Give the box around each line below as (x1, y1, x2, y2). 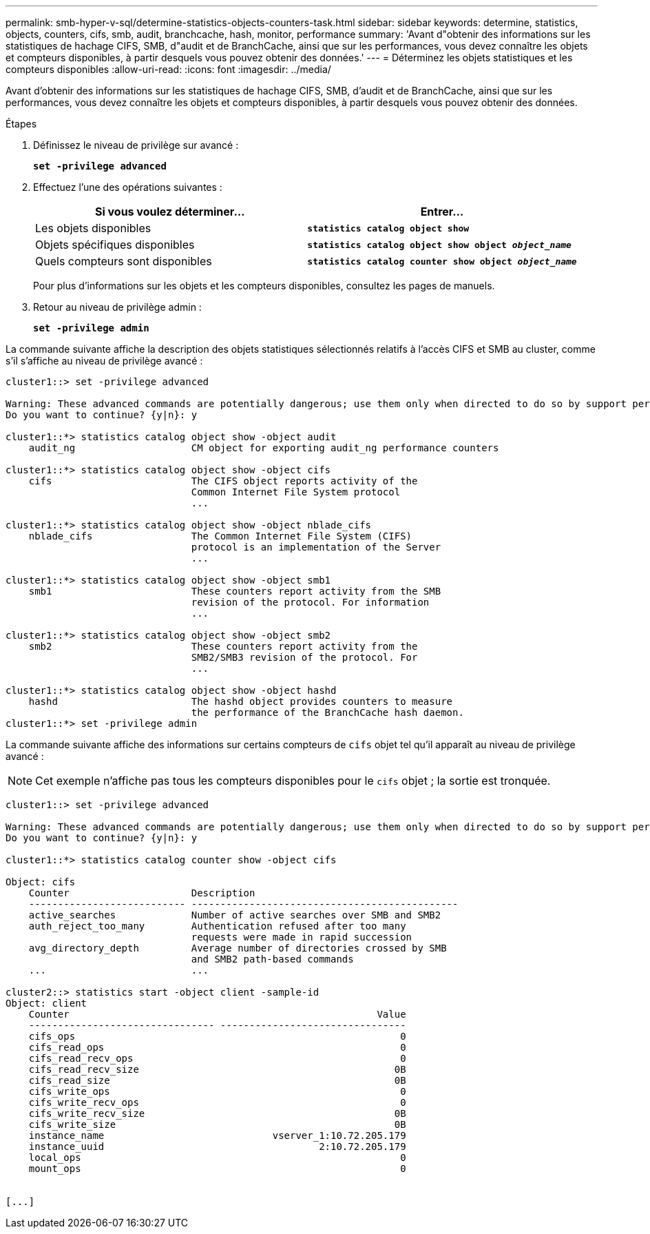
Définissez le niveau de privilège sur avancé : (33, 139, 239, 151)
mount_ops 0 (28, 1163, 406, 1174)
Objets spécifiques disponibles (35, 238, 195, 251)
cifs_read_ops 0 (28, 1042, 406, 1053)
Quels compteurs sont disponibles (35, 254, 212, 268)
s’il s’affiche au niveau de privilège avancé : (6, 355, 203, 367)
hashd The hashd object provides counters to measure (28, 696, 453, 707)
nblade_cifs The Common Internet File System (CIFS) (28, 531, 412, 542)
